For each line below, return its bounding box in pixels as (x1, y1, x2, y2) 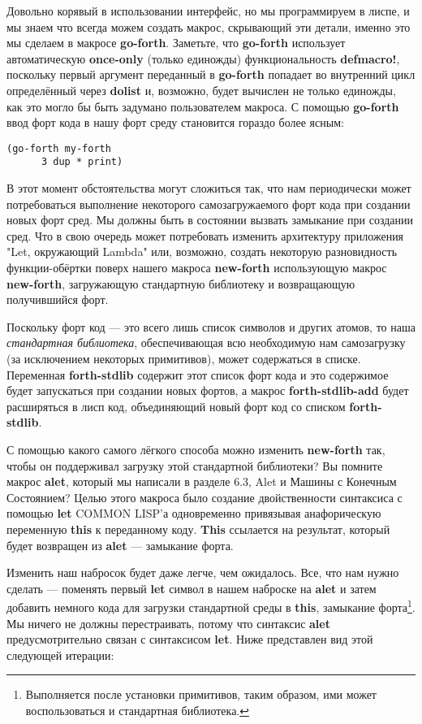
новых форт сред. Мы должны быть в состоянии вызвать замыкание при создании (6, 211, 414, 228)
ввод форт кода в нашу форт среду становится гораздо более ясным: (6, 114, 344, 131)
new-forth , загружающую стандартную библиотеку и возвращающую (6, 275, 355, 292)
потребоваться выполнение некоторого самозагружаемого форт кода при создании (6, 195, 411, 212)
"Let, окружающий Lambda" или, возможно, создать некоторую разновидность (6, 243, 398, 260)
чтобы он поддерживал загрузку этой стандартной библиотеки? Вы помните (6, 457, 383, 474)
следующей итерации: (6, 646, 114, 663)
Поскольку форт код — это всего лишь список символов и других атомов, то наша (6, 318, 416, 335)
